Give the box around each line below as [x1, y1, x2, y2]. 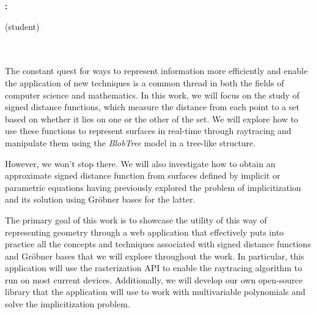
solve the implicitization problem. [5, 297, 130, 310]
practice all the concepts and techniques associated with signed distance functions [5, 237, 311, 250]
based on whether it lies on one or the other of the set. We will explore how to [5, 112, 298, 125]
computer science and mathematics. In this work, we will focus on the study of [5, 88, 299, 101]
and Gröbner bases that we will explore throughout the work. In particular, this [5, 249, 304, 262]
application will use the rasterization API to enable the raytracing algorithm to [5, 261, 302, 274]
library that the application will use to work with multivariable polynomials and [5, 285, 306, 298]
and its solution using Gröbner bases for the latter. [5, 193, 196, 206]
